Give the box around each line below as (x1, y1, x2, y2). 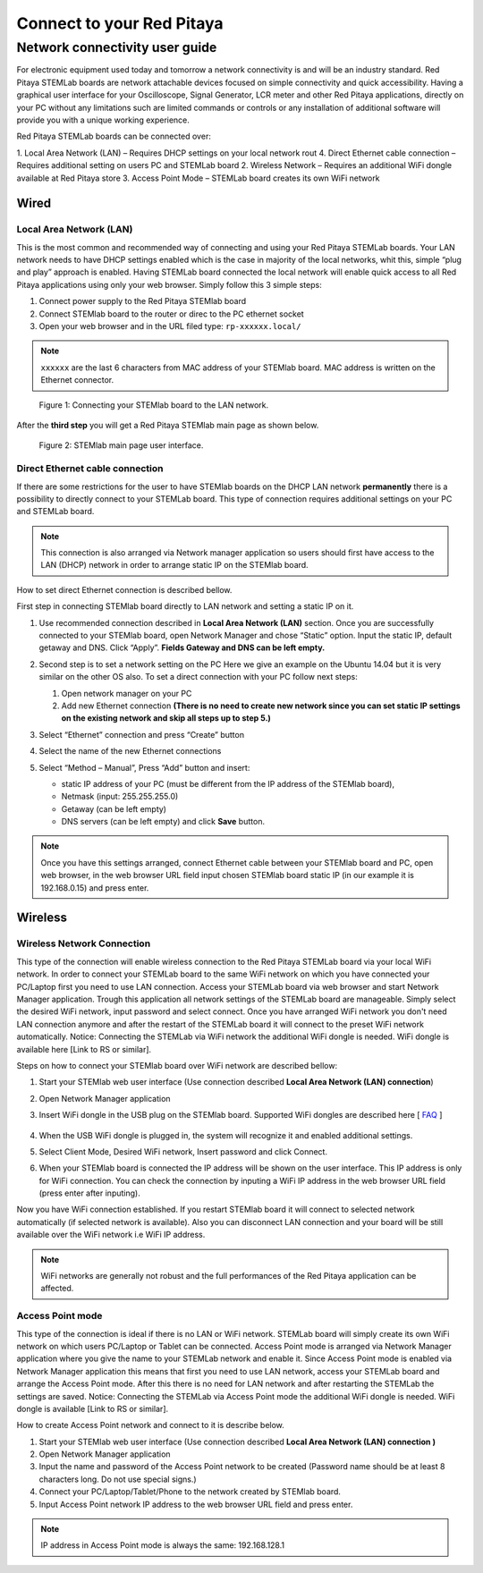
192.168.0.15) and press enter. (40, 882, 149, 893)
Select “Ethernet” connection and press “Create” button (38, 729, 245, 740)
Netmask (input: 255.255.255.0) (61, 791, 179, 802)
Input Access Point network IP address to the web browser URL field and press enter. (38, 1499, 353, 1510)
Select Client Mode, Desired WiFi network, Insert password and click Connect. (38, 1146, 328, 1157)
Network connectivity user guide (16, 39, 217, 55)
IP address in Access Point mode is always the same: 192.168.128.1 (40, 1540, 285, 1551)
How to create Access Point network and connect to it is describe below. (16, 1420, 285, 1431)
